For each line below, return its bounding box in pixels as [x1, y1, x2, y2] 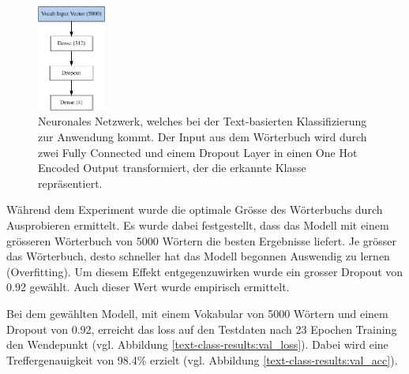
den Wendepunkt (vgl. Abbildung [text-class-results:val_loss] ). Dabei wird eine [6, 336, 388, 353]
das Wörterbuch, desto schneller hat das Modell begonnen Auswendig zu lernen [6, 248, 390, 264]
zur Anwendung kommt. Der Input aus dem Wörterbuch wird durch [38, 129, 367, 145]
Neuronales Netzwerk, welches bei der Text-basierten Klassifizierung [38, 113, 367, 129]
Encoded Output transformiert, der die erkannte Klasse [38, 159, 306, 176]
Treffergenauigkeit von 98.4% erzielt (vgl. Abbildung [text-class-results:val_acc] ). [6, 351, 398, 368]
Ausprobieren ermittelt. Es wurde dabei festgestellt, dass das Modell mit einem [6, 217, 389, 233]
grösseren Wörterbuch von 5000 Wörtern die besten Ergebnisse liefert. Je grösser [6, 232, 397, 249]
